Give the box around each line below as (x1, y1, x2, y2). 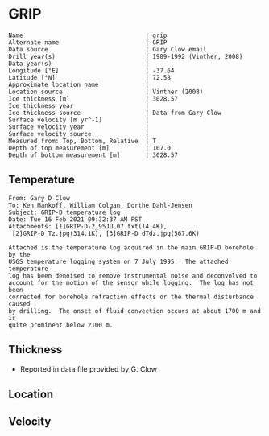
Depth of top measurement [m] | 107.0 (8, 144, 172, 152)
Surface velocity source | (8, 130, 150, 138)
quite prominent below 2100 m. (8, 321, 114, 329)
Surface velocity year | (8, 122, 150, 131)
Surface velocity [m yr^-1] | (8, 116, 150, 124)
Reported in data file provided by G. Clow (19, 364, 157, 374)
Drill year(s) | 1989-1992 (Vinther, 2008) (8, 52, 243, 60)
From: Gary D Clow (8, 194, 70, 202)
